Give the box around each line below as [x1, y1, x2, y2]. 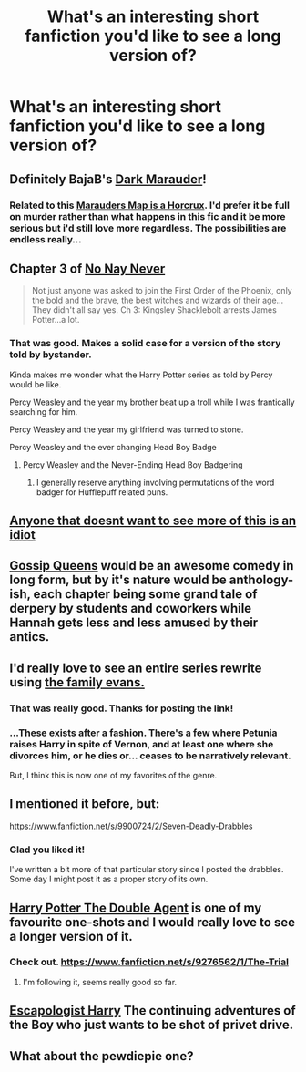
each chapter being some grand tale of [33, 586, 258, 603]
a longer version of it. [9, 928, 134, 944]
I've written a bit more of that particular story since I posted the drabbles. [9, 864, 284, 875]
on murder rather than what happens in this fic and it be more [9, 210, 286, 222]
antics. [9, 629, 50, 644]
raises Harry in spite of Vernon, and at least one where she [9, 737, 274, 750]
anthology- [229, 572, 294, 588]
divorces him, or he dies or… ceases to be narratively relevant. [9, 749, 291, 762]
